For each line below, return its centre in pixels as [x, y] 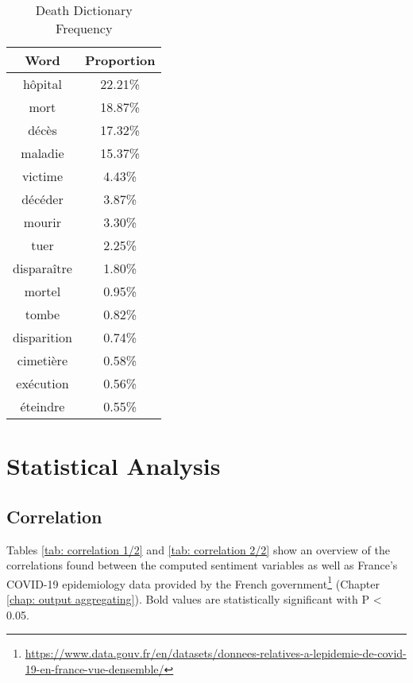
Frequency [84, 28]
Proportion [120, 60]
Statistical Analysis [114, 466]
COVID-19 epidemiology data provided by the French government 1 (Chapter [193, 582]
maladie [42, 153]
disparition [42, 337]
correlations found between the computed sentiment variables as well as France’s [202, 565]
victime [42, 176]
